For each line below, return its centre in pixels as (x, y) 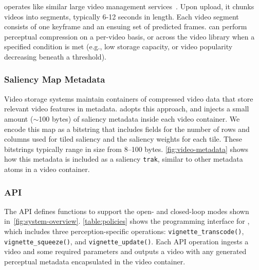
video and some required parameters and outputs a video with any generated (125, 251)
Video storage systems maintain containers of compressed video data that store (129, 98)
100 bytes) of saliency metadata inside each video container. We (139, 118)
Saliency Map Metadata (55, 79)
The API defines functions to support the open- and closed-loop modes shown (127, 211)
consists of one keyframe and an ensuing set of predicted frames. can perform (126, 26)
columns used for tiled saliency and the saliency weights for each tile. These (123, 139)
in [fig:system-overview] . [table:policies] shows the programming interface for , (127, 221)
